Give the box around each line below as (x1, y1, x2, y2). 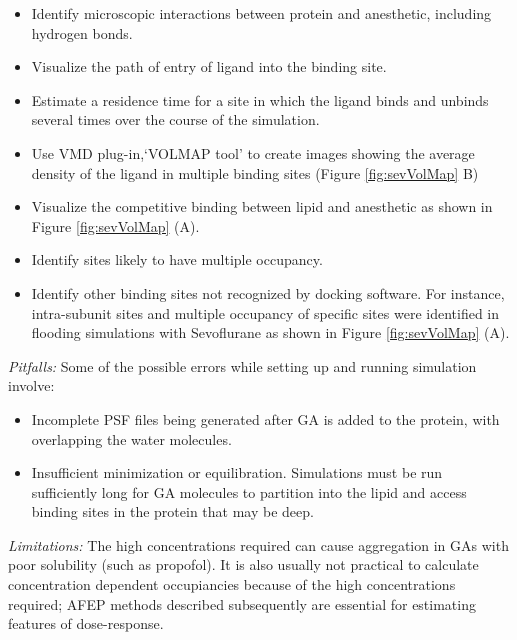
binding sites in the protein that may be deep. (31, 501, 314, 522)
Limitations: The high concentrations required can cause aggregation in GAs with (8, 534, 509, 555)
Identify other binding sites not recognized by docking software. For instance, (31, 282, 505, 303)
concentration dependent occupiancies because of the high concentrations (8, 574, 456, 595)
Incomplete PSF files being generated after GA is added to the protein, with (31, 408, 500, 429)
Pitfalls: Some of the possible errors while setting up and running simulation (8, 355, 477, 376)
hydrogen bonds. (31, 22, 133, 43)
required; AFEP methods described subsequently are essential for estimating (8, 593, 476, 614)
